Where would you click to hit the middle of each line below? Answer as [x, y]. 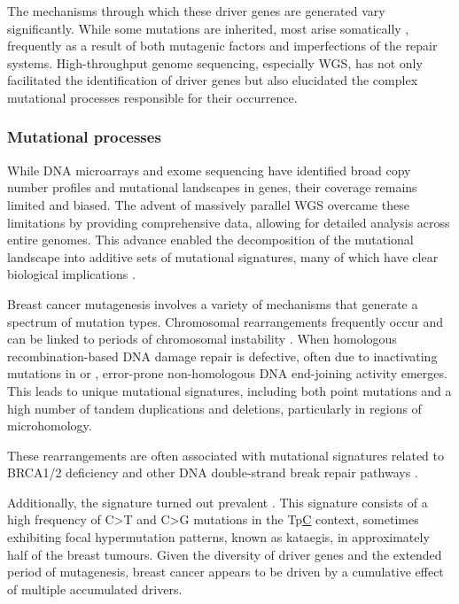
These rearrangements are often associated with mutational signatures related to [226, 455]
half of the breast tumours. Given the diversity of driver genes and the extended [225, 554]
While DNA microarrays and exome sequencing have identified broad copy [209, 170]
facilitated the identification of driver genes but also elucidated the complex [213, 80]
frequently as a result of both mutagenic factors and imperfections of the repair [222, 46]
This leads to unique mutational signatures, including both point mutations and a [229, 390]
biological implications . [71, 274]
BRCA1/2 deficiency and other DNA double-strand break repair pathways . [213, 472]
